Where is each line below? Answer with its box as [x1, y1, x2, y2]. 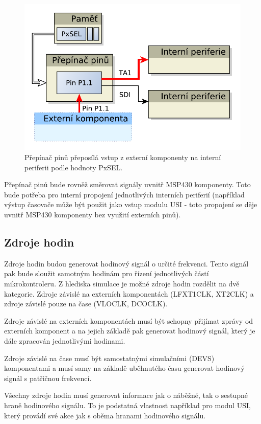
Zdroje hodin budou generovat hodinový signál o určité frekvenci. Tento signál [4, 258, 249, 269]
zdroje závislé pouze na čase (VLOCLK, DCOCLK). [4, 298, 168, 309]
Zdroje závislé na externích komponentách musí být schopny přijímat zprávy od [4, 315, 253, 326]
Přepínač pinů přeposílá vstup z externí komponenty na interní [24, 152, 221, 163]
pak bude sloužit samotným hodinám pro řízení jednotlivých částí [4, 268, 209, 279]
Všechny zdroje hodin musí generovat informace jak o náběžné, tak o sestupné [4, 390, 248, 400]
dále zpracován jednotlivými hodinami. [4, 335, 125, 346]
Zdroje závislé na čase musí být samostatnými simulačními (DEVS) [4, 352, 215, 363]
